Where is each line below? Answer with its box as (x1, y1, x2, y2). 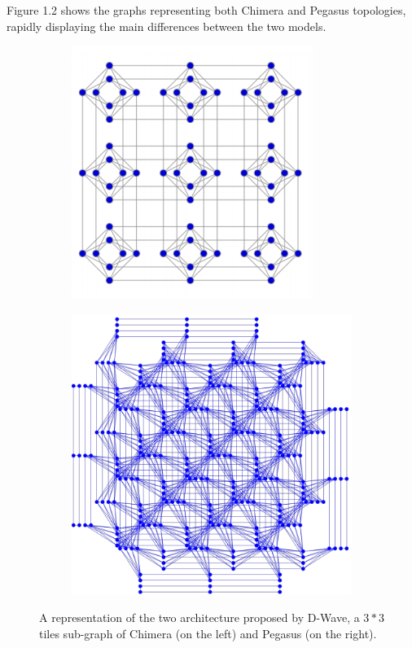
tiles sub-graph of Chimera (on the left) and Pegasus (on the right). (39, 624, 377, 641)
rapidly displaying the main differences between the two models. (7, 17, 327, 34)
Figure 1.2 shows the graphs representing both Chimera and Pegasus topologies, (7, 2, 406, 18)
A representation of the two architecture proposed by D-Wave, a (39, 609, 360, 626)
